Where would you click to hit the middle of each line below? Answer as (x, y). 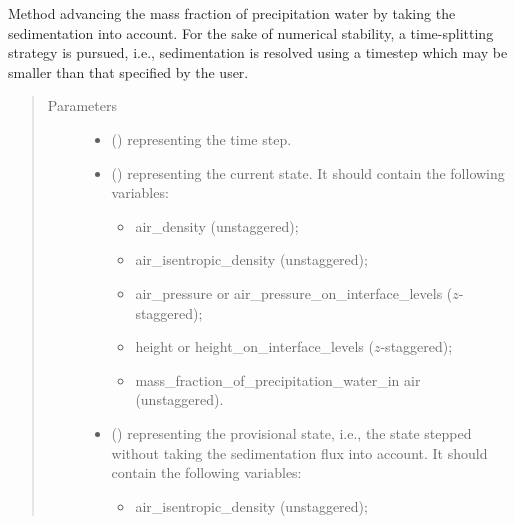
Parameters (82, 105)
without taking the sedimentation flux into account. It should (299, 452)
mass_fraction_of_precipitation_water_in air (278, 379)
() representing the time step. (201, 138)
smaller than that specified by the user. (128, 71)
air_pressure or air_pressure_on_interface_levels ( (294, 292)
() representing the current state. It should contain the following (308, 172)
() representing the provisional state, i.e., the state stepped (291, 432)
